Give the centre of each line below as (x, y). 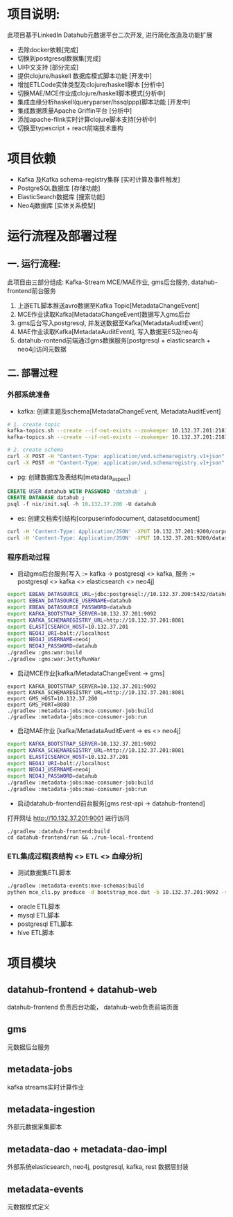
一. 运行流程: (34, 264)
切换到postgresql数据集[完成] (59, 58)
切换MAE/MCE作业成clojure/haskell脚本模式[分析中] (91, 93)
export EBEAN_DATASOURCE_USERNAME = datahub (69, 601)
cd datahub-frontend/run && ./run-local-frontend (80, 837)
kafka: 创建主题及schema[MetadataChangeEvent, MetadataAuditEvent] (119, 411)
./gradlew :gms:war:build (44, 653)
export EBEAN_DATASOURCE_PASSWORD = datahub (69, 607)
